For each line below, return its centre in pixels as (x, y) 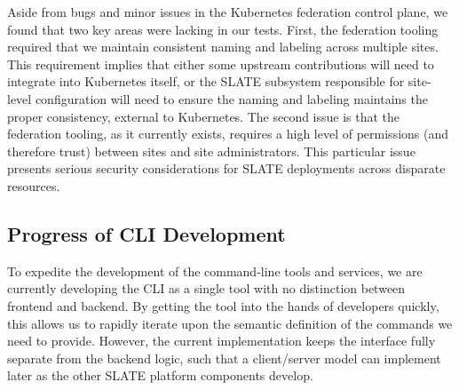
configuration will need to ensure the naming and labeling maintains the (231, 98)
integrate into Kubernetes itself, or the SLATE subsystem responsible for (206, 81)
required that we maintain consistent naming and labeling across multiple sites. (223, 47)
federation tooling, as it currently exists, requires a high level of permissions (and (228, 134)
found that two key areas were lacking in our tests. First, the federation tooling (223, 29)
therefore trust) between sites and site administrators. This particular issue (211, 151)
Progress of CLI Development (146, 233)
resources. (34, 185)
